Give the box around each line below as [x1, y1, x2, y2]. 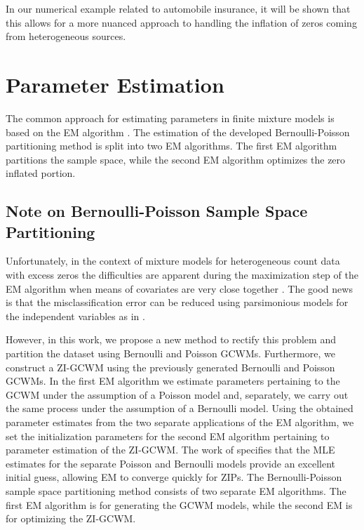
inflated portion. [6, 166, 76, 180]
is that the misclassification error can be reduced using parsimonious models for [6, 295, 349, 310]
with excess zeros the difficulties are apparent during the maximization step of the [6, 267, 358, 282]
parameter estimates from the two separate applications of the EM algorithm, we [6, 415, 354, 429]
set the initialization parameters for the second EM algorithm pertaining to [6, 428, 330, 443]
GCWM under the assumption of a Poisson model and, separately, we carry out [6, 387, 349, 402]
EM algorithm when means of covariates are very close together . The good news [6, 281, 353, 296]
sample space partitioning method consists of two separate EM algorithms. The [6, 483, 346, 498]
